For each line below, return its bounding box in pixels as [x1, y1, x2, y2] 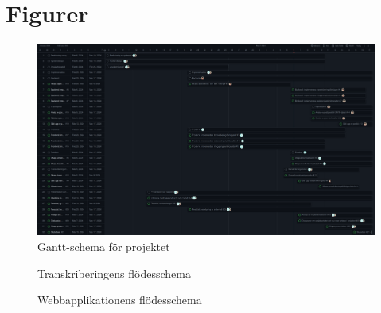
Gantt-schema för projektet [37, 238, 170, 254]
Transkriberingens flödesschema [37, 265, 191, 281]
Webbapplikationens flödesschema [37, 292, 202, 308]
